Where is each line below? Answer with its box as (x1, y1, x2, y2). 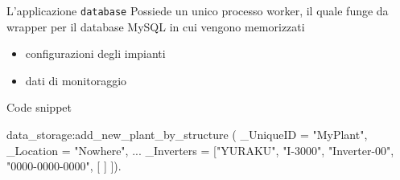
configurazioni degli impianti (25, 45, 166, 62)
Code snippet (6, 99, 72, 116)
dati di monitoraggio (25, 72, 127, 88)
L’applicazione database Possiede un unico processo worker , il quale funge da (6, 2, 389, 18)
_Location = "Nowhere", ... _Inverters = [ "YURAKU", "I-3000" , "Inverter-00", (6, 141, 394, 158)
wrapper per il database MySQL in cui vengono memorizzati (6, 18, 305, 35)
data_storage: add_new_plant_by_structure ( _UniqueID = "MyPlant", (6, 126, 368, 143)
